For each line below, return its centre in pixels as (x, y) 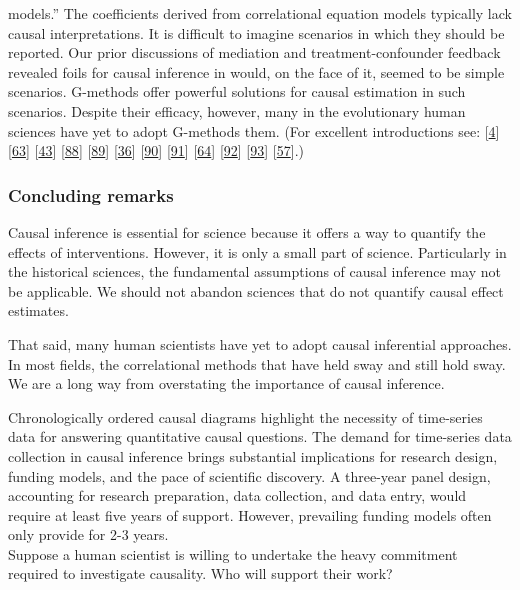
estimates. (38, 310)
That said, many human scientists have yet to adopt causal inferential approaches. (260, 343)
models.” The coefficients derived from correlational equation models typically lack (260, 13)
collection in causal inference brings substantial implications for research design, (253, 455)
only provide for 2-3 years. (88, 534)
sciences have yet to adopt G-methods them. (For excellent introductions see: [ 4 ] (254, 130)
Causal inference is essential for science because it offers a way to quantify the (247, 231)
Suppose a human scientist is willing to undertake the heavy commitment (233, 553)
